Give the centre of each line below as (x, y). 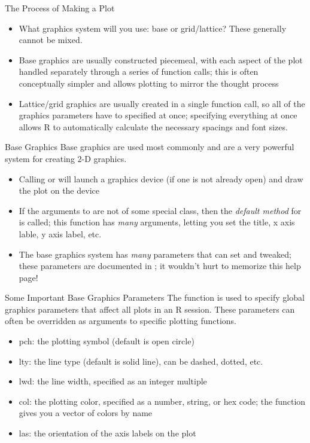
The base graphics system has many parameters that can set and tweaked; (155, 254)
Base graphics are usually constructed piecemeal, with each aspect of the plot (161, 59)
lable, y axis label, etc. (60, 233)
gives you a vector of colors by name (86, 413)
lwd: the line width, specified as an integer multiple (113, 381)
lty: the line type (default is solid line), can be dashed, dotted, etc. (141, 361)
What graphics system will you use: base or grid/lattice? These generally (153, 28)
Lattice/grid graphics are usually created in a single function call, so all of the (162, 103)
